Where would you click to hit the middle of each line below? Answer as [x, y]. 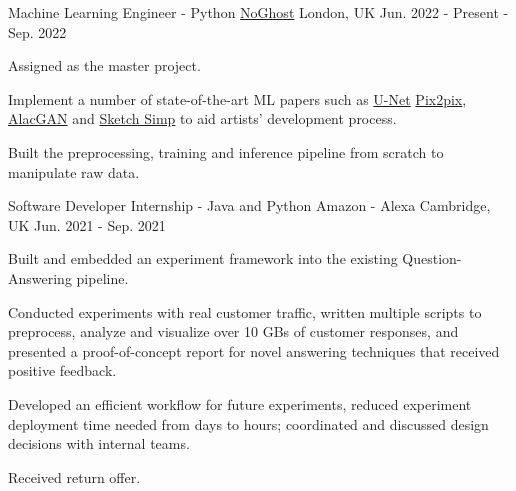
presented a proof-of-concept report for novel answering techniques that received [254, 350]
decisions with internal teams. [99, 443]
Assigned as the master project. [104, 65]
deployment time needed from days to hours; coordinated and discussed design [248, 423]
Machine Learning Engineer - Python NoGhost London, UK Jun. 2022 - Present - [258, 12]
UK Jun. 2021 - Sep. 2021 [87, 224]
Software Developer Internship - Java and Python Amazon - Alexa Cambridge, [249, 205]
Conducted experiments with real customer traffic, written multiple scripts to [245, 311]
